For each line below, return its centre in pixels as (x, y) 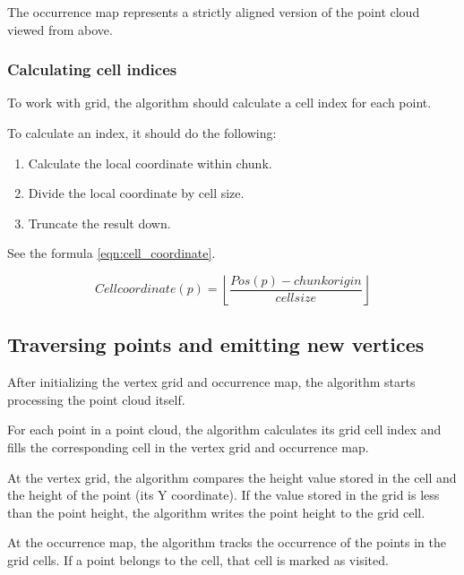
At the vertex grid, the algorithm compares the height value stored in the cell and (232, 477)
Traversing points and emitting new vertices (216, 344)
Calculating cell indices (92, 69)
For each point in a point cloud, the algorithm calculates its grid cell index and (224, 429)
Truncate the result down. (99, 223)
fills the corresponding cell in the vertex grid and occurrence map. (188, 446)
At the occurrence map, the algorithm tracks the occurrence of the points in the (227, 542)
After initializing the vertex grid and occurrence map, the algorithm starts (211, 382)
